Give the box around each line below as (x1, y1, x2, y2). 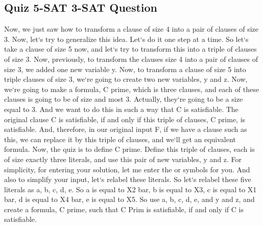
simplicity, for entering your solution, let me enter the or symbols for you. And (4, 164, 250, 174)
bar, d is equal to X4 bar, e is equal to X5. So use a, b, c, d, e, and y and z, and (4, 194, 255, 205)
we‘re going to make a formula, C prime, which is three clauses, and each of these (4, 83, 259, 94)
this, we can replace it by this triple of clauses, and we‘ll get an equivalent (4, 133, 236, 144)
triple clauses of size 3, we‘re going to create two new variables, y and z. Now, (4, 74, 248, 84)
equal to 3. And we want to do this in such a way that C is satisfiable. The (4, 103, 238, 114)
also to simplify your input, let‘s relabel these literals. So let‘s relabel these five (4, 174, 251, 185)
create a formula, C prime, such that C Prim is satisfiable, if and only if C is (4, 204, 244, 214)
